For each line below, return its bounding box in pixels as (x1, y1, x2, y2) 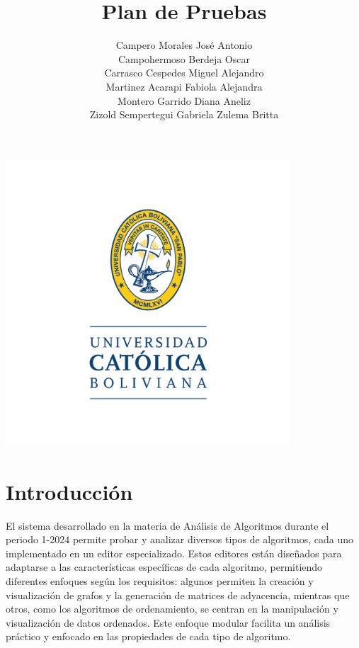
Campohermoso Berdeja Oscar (118, 51, 250, 66)
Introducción (6, 477, 133, 506)
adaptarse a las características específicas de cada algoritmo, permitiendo (6, 559, 323, 574)
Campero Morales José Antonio (115, 38, 253, 52)
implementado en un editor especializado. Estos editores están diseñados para (6, 545, 342, 560)
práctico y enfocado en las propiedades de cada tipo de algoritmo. (6, 629, 291, 644)
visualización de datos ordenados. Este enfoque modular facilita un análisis (6, 615, 331, 630)
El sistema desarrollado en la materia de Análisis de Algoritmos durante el (6, 518, 329, 533)
